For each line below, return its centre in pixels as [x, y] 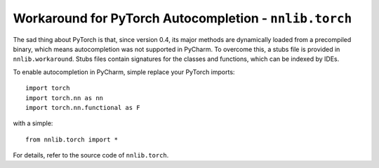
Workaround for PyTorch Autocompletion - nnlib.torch [182, 18]
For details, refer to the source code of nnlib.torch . [91, 155]
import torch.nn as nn [65, 98]
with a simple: [33, 123]
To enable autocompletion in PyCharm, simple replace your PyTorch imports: [124, 72]
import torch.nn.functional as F [83, 107]
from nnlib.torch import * [72, 139]
